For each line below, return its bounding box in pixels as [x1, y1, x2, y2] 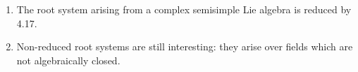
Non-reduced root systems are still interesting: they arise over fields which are [16, 39, 353, 54]
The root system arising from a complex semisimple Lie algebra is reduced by [16, 2, 352, 16]
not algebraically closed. [16, 52, 121, 67]
